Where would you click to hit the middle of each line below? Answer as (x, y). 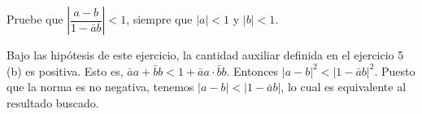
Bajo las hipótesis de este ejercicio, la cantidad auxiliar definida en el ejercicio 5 (205, 55)
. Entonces (252, 70)
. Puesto (395, 70)
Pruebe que (35, 19)
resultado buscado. (53, 102)
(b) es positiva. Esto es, (65, 70)
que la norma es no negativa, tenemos (100, 87)
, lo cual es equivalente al (344, 87)
